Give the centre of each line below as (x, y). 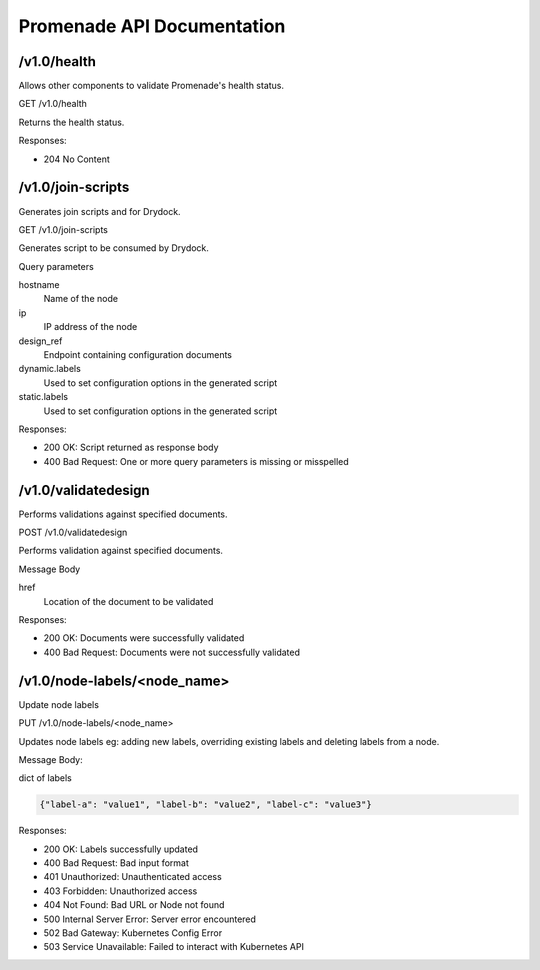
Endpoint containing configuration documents (138, 355)
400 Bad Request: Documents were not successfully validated (171, 652)
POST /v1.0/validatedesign (73, 532)
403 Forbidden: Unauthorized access (120, 891)
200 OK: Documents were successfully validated (144, 638)
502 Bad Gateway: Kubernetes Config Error (133, 932)
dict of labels (45, 778)
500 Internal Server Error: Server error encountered (150, 919)
